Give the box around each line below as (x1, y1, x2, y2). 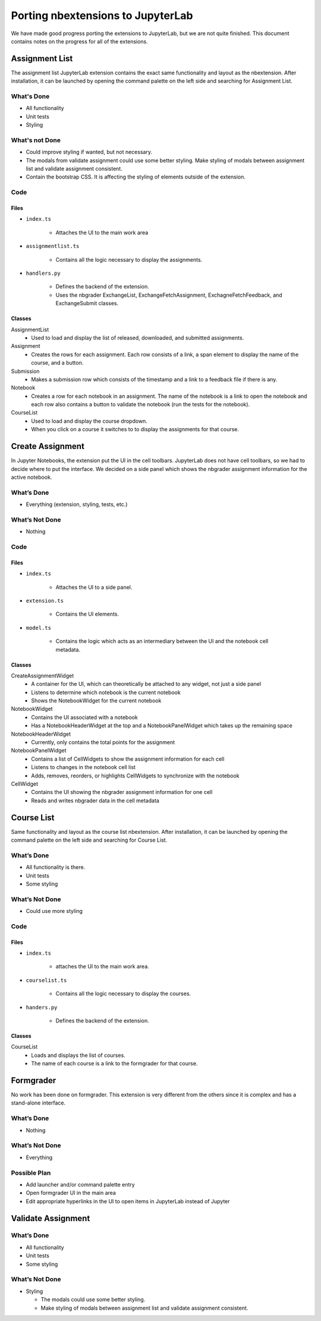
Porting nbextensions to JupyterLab (11, 9, 193, 22)
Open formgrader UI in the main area (26, 1190, 116, 1197)
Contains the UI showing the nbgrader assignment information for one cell (31, 789, 213, 796)
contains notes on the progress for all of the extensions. (11, 37, 148, 45)
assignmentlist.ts (26, 243, 80, 250)
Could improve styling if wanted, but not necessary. (26, 149, 153, 156)
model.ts (26, 625, 52, 631)
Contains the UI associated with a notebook (31, 714, 138, 721)
